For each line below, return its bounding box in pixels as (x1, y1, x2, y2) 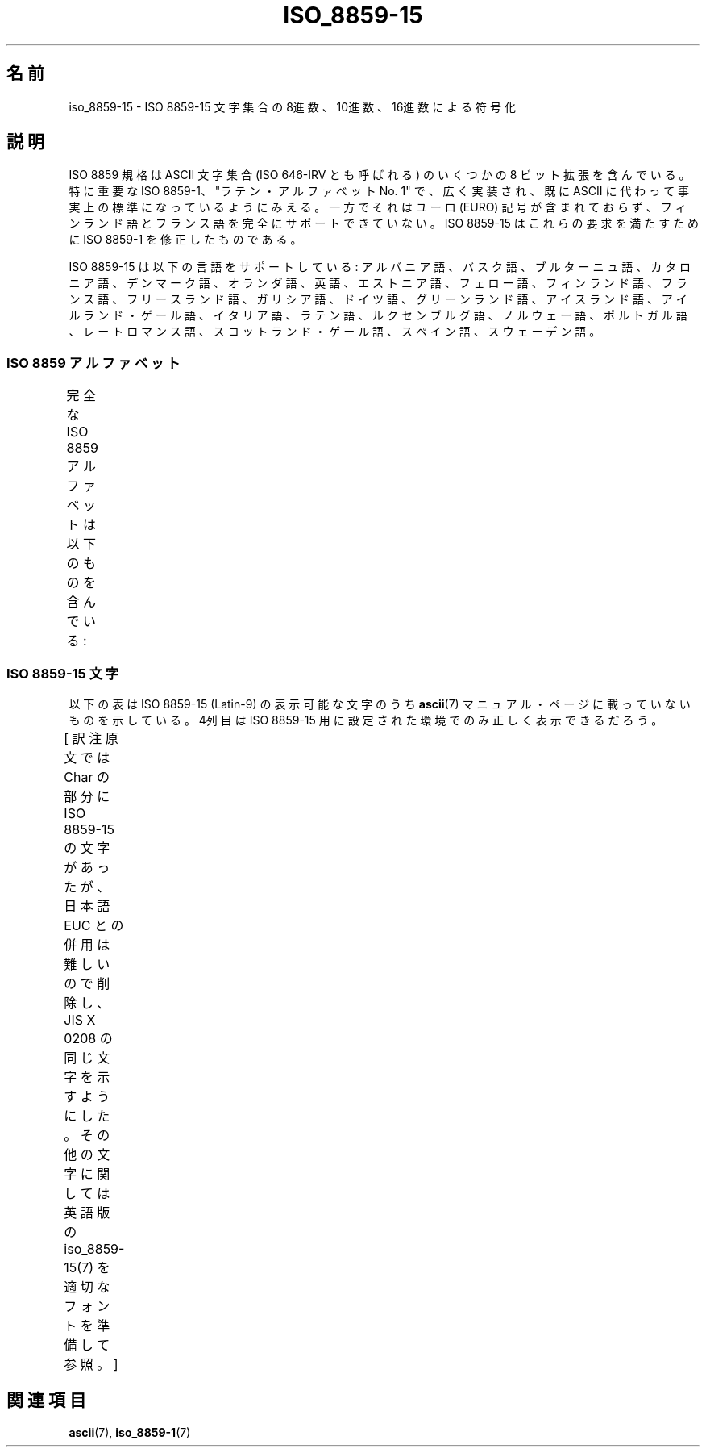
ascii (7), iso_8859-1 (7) (69, 1425, 191, 1439)
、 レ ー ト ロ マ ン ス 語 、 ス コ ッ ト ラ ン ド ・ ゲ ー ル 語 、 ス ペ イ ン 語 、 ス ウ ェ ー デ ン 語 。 (69, 324, 601, 339)
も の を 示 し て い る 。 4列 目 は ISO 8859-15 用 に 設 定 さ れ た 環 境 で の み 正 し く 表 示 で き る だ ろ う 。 (69, 712, 663, 727)
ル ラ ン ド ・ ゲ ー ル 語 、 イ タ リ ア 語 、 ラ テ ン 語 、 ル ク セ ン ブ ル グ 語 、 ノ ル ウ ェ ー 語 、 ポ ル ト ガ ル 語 (69, 308, 687, 323)
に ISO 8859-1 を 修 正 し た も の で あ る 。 (69, 232, 302, 247)
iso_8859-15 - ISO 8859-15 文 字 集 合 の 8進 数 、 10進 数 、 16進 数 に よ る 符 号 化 (69, 99, 516, 114)
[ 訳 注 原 (64, 729, 118, 746)
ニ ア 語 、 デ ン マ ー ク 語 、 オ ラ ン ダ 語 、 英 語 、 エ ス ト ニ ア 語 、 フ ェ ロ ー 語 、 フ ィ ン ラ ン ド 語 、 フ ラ (69, 276, 687, 290)
